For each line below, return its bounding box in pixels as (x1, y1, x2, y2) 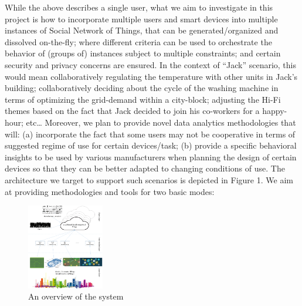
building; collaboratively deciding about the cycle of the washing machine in (5, 82, 279, 94)
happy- (262, 105, 287, 117)
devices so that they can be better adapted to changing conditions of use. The (5, 162, 285, 174)
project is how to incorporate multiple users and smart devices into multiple (5, 12, 278, 25)
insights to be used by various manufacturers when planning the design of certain (5, 150, 297, 163)
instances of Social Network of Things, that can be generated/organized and (5, 24, 279, 36)
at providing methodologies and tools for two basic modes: (5, 185, 215, 197)
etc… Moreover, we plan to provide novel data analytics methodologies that (26, 116, 296, 128)
